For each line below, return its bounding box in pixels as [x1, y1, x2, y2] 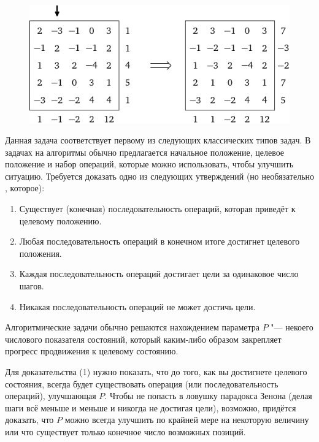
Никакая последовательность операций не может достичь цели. [19, 300, 256, 313]
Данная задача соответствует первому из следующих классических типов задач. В [5, 134, 311, 147]
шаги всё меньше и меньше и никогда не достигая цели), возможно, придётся [5, 401, 296, 414]
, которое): [5, 181, 45, 194]
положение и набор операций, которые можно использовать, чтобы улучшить [5, 158, 294, 170]
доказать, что [5, 413, 54, 426]
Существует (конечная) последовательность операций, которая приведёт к [19, 202, 296, 215]
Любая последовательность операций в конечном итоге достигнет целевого [19, 235, 300, 248]
